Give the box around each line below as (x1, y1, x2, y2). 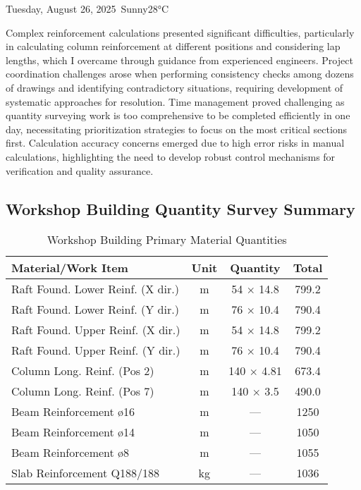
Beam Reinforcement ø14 (11, 424, 135, 441)
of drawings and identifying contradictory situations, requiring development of (6, 80, 343, 94)
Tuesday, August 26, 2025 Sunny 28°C (6, 1, 169, 16)
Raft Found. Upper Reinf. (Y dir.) (11, 342, 180, 359)
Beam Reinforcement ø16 (11, 403, 135, 420)
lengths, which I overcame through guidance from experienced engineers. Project (6, 52, 353, 67)
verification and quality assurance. (6, 163, 154, 178)
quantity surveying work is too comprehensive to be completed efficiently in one (6, 108, 350, 123)
